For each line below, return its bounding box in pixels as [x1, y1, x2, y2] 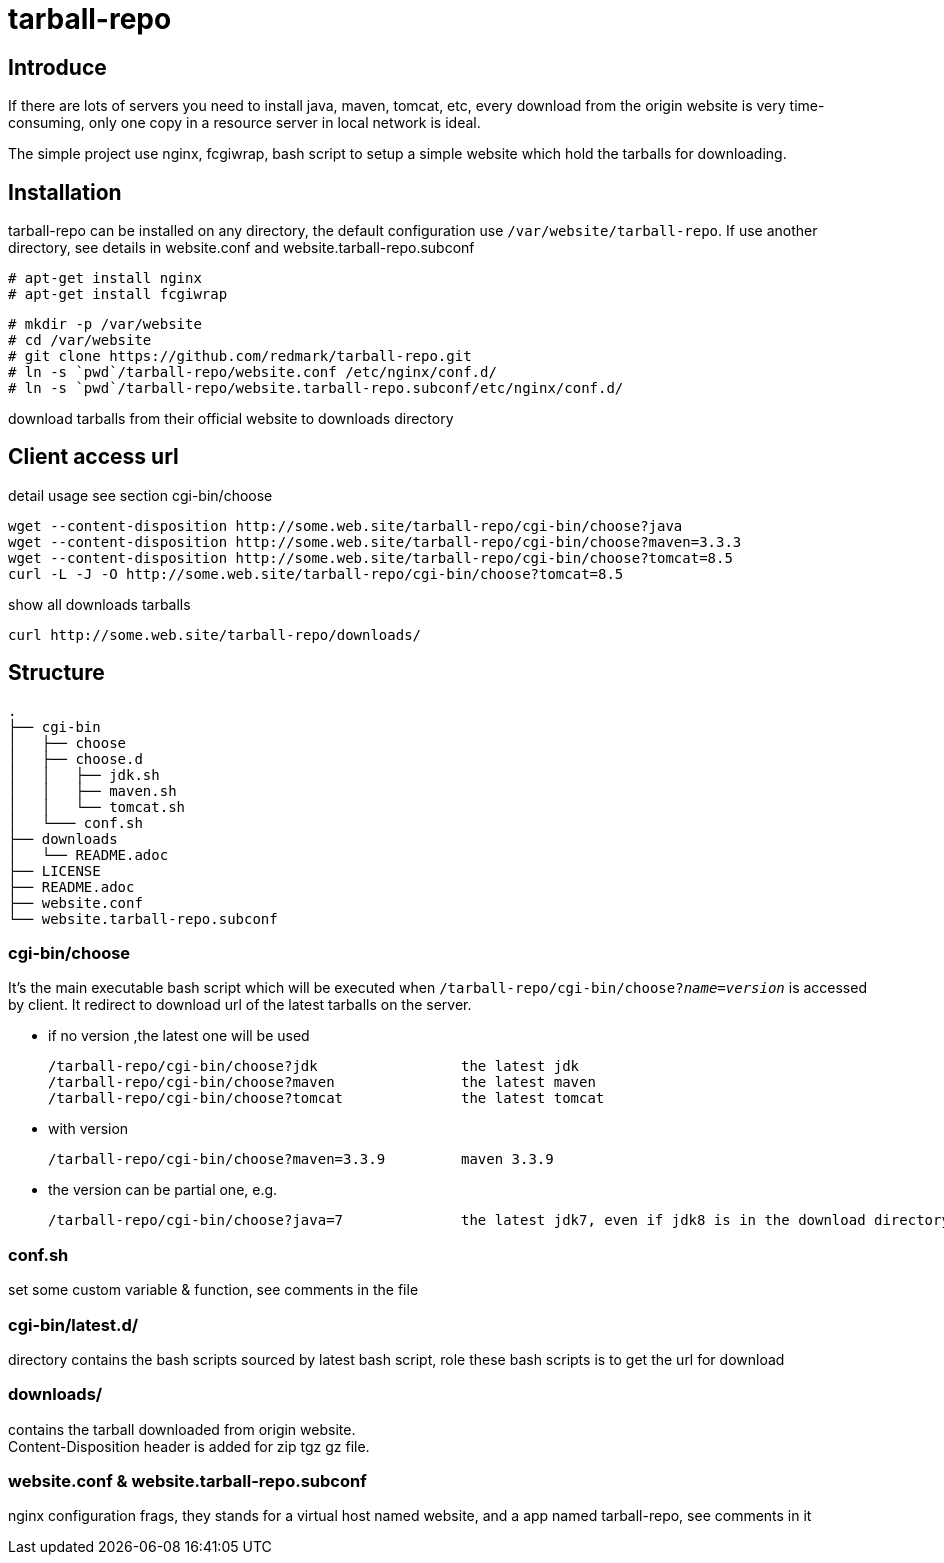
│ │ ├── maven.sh [8, 782, 177, 799]
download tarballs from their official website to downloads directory [8, 410, 454, 428]
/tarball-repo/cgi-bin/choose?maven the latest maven [48, 1074, 596, 1091]
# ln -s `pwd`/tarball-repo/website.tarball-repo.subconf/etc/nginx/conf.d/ [8, 380, 624, 397]
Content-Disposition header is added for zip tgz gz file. [8, 1437, 370, 1455]
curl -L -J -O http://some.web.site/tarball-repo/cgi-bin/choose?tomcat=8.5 [8, 565, 624, 582]
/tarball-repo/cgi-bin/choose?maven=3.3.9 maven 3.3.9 [48, 1151, 554, 1168]
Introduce [8, 54, 107, 80]
